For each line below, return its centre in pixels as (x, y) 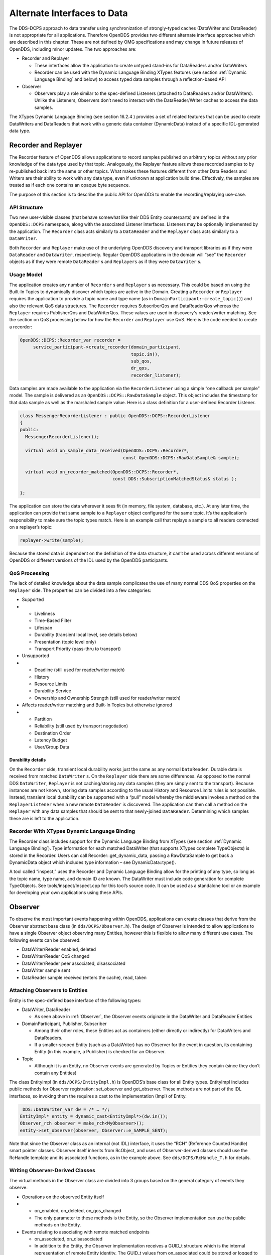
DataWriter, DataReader (46, 1010)
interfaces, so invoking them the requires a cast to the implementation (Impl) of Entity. (98, 1096)
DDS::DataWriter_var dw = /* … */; (66, 1109)
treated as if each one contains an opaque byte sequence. (70, 185)
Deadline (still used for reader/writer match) (80, 670)
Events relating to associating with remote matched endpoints (86, 1232)
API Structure (26, 207)
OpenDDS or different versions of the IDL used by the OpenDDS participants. (89, 560)
